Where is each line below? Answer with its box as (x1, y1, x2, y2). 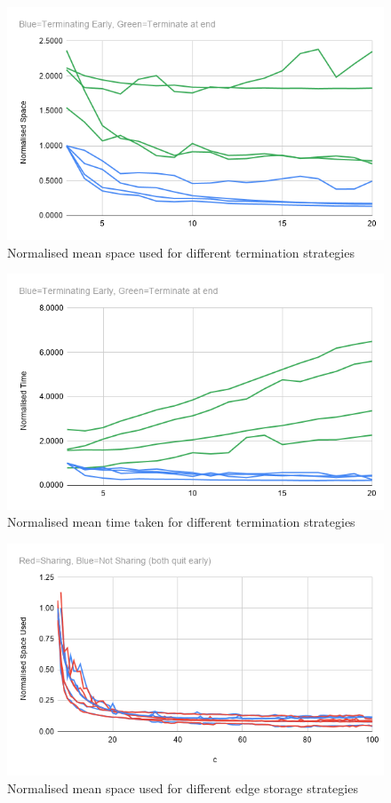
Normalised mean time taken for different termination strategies (7, 513, 355, 531)
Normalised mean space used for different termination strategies (7, 242, 355, 261)
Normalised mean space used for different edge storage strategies (7, 778, 358, 797)
